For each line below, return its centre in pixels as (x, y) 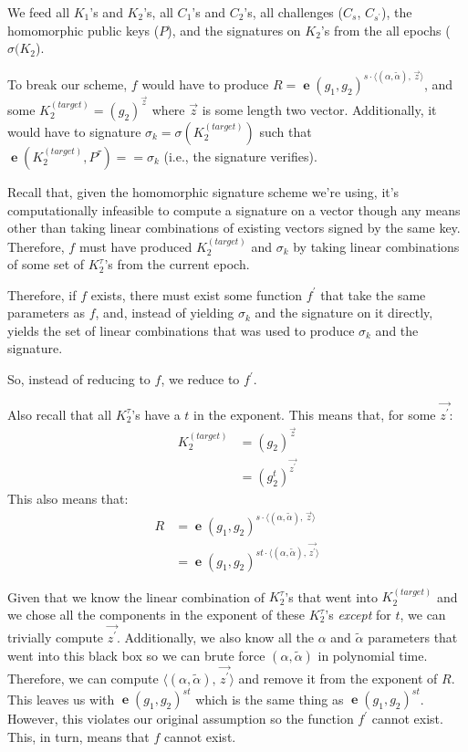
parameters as (46, 313)
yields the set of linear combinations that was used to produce (181, 330)
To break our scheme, (68, 84)
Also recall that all (60, 414)
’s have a (156, 414)
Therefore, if (42, 294)
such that (286, 131)
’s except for (358, 615)
